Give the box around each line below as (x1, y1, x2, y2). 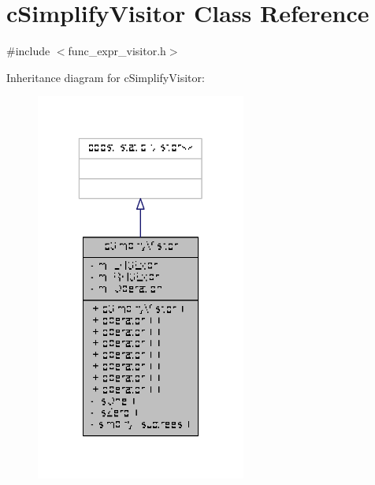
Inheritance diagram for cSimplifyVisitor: (6, 69, 205, 85)
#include (6, 43, 50, 59)
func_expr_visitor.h (68, 43, 166, 59)
